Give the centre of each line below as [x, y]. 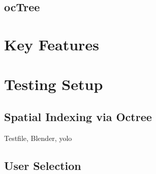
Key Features [52, 44]
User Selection [43, 165]
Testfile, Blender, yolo [38, 138]
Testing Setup [54, 84]
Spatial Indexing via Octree [78, 116]
